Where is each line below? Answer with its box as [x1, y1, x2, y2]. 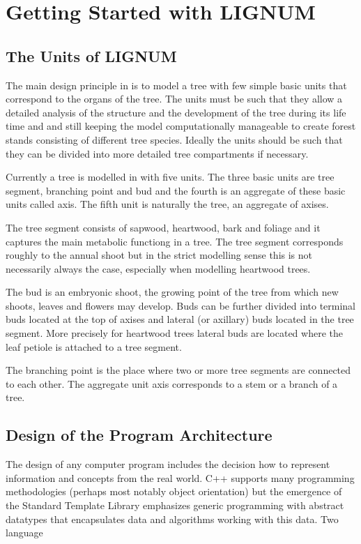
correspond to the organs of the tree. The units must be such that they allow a [6, 91, 343, 106]
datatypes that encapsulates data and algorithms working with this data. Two [6, 511, 339, 526]
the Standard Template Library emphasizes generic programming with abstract [6, 498, 344, 513]
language [6, 525, 43, 540]
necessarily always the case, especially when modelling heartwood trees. [6, 261, 311, 275]
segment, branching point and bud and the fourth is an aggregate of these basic [6, 183, 346, 197]
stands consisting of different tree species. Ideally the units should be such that [6, 132, 343, 146]
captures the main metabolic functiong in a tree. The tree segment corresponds [6, 234, 344, 248]
